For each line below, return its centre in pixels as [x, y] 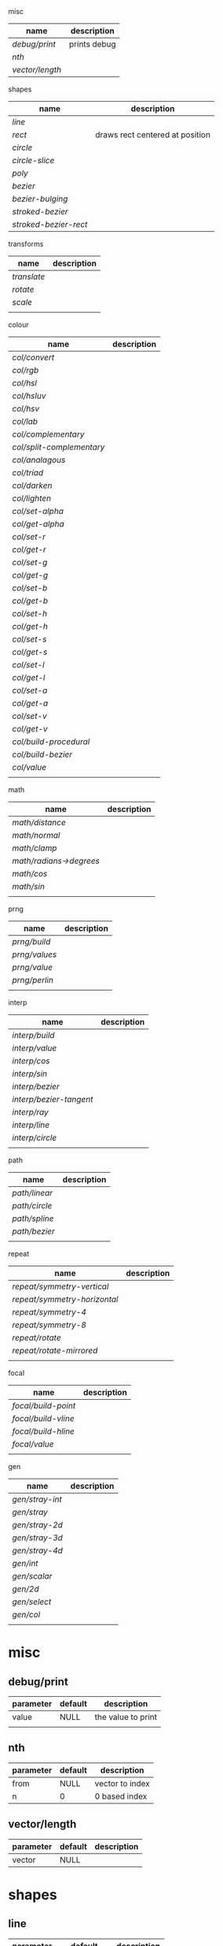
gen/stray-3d [37, 1538]
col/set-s [29, 639]
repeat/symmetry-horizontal [65, 1299]
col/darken [32, 486]
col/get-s [30, 652]
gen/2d [26, 1589]
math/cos [30, 874]
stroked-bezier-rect [50, 224]
